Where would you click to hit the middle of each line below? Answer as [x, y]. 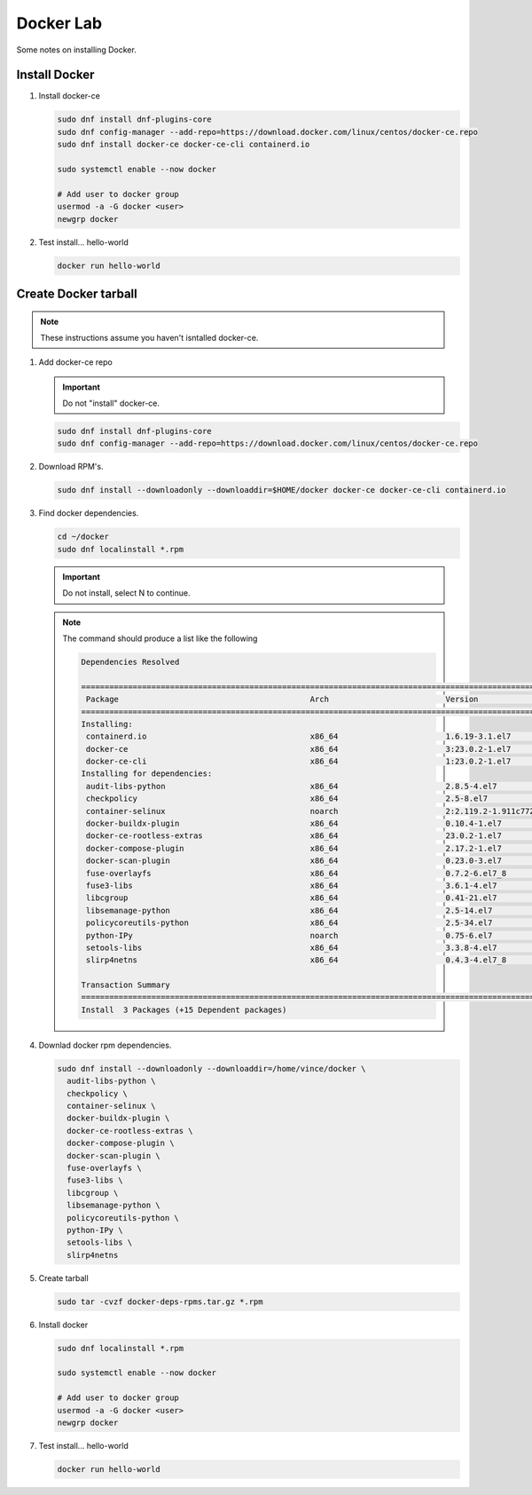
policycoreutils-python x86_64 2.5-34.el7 [289, 923]
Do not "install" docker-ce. [111, 403]
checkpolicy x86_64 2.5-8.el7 [286, 799]
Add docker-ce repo [75, 362]
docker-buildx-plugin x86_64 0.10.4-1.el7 [294, 824]
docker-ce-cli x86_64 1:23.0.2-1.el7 [298, 762]
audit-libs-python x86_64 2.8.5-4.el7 [291, 786]
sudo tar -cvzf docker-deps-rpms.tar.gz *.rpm [160, 1301]
